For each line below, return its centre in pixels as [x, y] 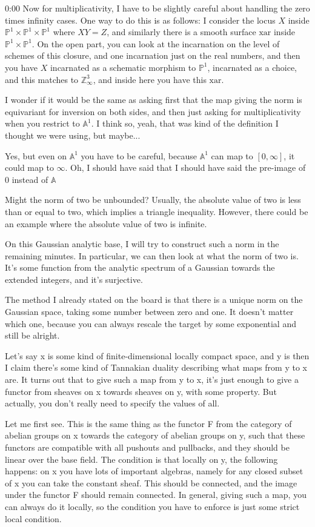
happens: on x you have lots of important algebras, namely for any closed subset [154, 471]
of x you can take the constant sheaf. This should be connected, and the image [151, 482]
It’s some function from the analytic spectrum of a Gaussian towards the [140, 267]
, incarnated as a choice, [252, 67]
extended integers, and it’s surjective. [74, 279]
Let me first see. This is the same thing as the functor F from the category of [148, 423]
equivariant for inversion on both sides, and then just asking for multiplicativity [153, 111]
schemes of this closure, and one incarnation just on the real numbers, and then [153, 55]
